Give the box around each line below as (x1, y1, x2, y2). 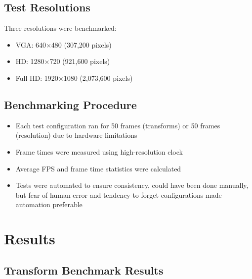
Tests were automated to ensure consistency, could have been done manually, (15, 180, 249, 190)
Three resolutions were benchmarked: (4, 23, 117, 33)
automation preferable (15, 199, 83, 210)
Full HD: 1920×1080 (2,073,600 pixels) (15, 72, 133, 83)
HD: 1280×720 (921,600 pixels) (15, 56, 110, 66)
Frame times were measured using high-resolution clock (15, 146, 183, 157)
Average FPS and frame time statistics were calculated (15, 163, 181, 173)
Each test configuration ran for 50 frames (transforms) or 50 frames (15, 120, 220, 130)
